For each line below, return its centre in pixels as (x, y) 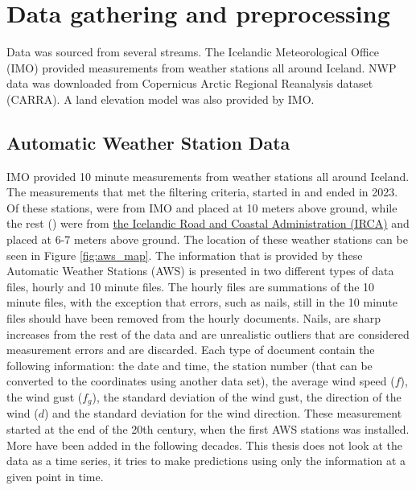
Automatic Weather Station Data (148, 142)
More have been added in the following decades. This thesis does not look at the (204, 445)
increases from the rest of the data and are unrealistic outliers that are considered (208, 334)
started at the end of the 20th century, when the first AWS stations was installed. (208, 429)
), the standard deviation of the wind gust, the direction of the (247, 397)
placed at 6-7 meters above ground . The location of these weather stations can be (207, 239)
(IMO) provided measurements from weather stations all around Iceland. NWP (202, 67)
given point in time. (55, 476)
